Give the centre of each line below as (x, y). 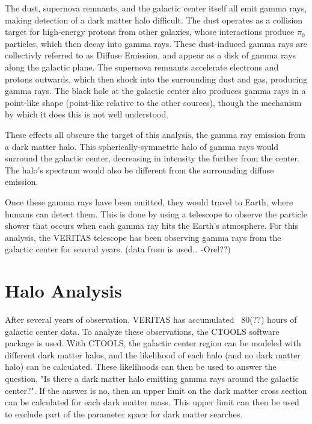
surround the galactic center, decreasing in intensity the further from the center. (152, 158)
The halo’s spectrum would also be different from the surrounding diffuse (139, 170)
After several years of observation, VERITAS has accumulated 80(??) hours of (151, 319)
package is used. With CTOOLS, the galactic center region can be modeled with (153, 343)
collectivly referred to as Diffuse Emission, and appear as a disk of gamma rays (151, 55)
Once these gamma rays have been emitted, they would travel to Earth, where (149, 201)
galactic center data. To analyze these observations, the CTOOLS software (142, 331)
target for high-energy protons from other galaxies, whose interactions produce (150, 32)
